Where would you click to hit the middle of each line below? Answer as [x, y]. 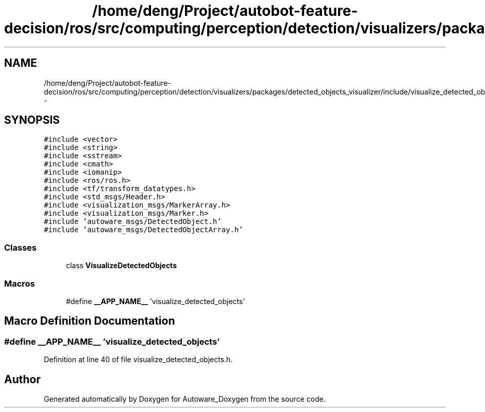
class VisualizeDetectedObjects [121, 266]
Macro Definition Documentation [90, 321]
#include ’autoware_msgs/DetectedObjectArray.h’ [144, 230]
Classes [21, 247]
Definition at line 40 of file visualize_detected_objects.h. [138, 360]
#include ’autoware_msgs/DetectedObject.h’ [133, 222]
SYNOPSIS [32, 120]
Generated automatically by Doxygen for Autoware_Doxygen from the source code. [185, 399]
